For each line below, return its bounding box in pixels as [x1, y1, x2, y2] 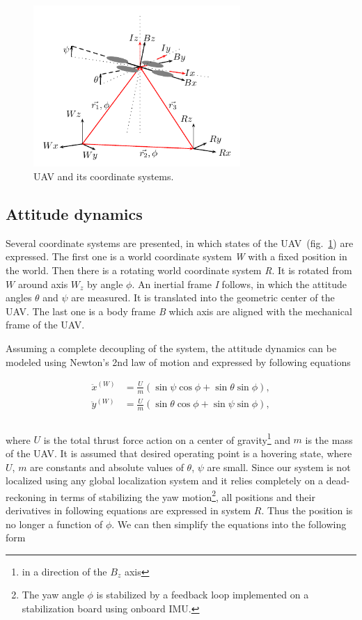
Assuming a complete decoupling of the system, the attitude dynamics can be [6, 340, 337, 355]
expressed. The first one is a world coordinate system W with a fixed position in [6, 249, 347, 264]
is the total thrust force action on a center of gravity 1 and [43, 430, 290, 447]
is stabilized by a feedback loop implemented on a [96, 587, 309, 602]
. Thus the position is [261, 503, 353, 518]
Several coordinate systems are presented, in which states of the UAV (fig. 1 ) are [6, 235, 354, 250]
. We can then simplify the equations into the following [111, 516, 347, 531]
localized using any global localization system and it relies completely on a [6, 473, 324, 488]
